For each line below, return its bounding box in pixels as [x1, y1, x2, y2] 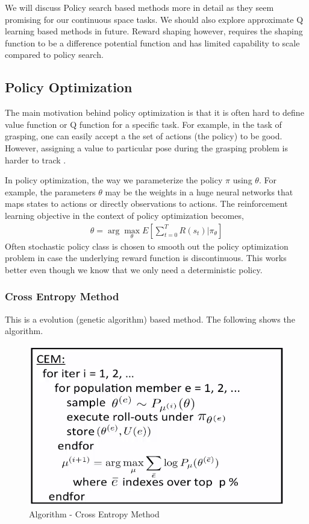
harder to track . [5, 153, 66, 166]
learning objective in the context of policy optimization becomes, [5, 209, 244, 221]
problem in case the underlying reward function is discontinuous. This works [5, 251, 287, 264]
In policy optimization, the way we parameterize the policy [5, 174, 223, 186]
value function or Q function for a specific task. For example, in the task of [5, 118, 282, 130]
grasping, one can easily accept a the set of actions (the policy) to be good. [5, 130, 282, 142]
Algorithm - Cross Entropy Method [29, 508, 160, 520]
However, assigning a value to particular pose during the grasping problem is [5, 141, 289, 154]
